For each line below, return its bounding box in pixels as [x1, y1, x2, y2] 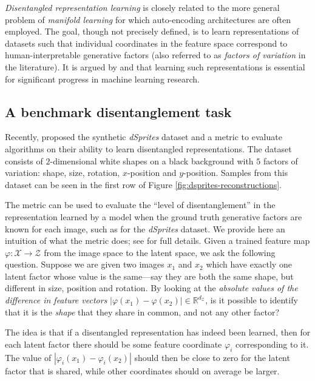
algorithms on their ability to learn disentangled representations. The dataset [5, 142, 292, 155]
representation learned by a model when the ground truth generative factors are [5, 210, 302, 223]
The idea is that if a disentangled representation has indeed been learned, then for [5, 326, 311, 339]
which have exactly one [206, 258, 292, 271]
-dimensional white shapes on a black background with [50, 154, 254, 167]
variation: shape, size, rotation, [5, 166, 120, 179]
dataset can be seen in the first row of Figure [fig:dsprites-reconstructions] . [5, 178, 282, 190]
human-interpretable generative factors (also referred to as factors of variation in [5, 49, 306, 61]
